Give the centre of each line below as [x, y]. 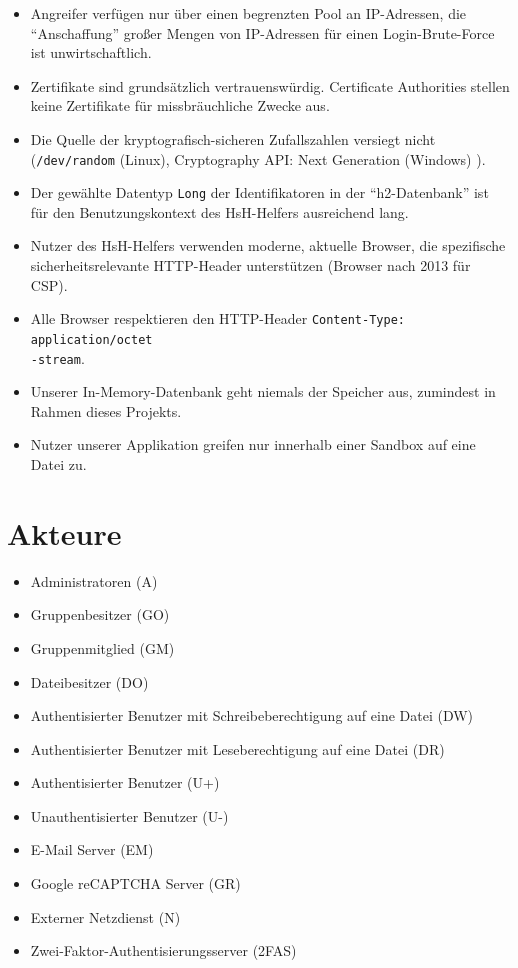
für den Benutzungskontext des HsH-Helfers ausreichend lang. [219, 211]
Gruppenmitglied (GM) [102, 647]
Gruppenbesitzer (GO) [100, 614]
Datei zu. [58, 464]
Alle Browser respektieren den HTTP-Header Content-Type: [217, 318]
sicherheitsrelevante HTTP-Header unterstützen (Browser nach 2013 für [250, 265]
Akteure [64, 532]
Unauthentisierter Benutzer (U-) [129, 815]
